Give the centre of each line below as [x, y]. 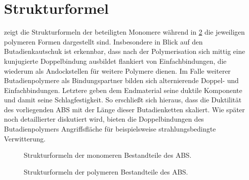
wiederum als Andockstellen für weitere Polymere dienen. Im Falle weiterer [117, 70]
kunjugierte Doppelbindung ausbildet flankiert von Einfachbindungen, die [115, 61]
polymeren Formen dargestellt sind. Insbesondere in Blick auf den [104, 41]
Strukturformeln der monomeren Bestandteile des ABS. [108, 155]
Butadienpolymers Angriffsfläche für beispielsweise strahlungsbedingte [110, 129]
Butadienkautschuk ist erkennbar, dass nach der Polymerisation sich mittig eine [124, 51]
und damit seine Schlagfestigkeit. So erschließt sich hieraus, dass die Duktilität [123, 100]
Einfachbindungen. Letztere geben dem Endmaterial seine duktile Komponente [123, 90]
